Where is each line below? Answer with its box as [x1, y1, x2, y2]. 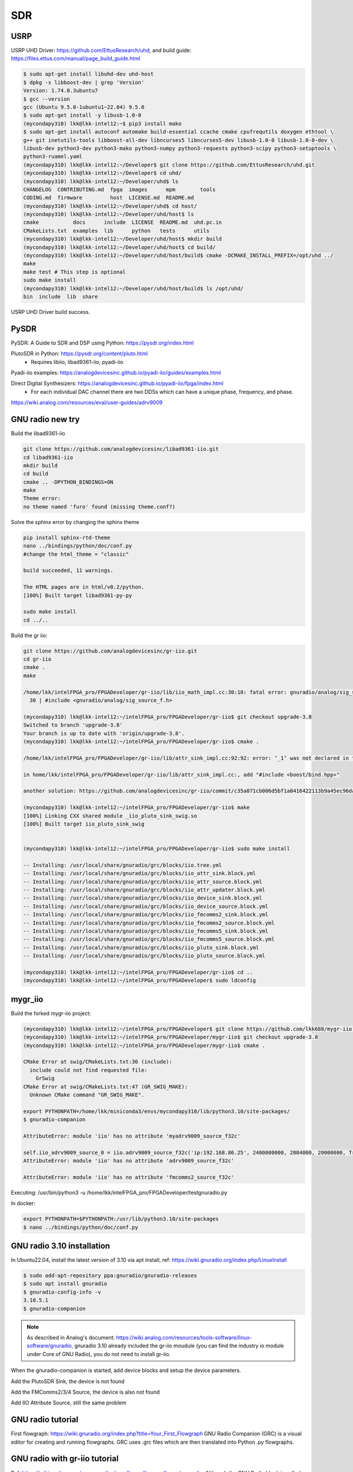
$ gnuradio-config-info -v [23, 1288, 101, 1295]
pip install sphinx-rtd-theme [23, 534, 111, 541]
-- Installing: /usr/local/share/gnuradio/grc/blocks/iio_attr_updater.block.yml [23, 887, 266, 893]
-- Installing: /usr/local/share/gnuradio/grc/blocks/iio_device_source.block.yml [23, 903, 269, 910]
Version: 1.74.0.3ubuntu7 [23, 87, 98, 94]
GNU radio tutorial [11, 1415, 79, 1425]
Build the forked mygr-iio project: [11, 1010, 91, 1017]
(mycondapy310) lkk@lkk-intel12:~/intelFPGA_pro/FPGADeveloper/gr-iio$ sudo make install [23, 846, 291, 852]
